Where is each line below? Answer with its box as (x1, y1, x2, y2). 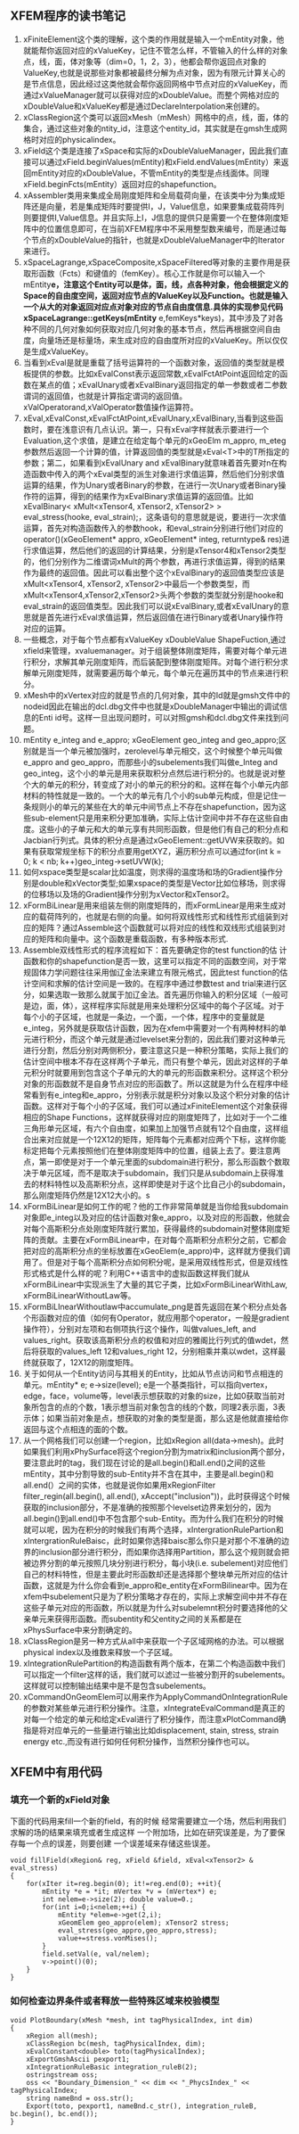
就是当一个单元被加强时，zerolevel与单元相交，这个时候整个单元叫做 (30, 746, 283, 756)
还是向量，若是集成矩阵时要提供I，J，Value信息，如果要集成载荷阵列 (30, 201, 285, 211)
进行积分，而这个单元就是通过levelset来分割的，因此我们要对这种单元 (30, 1034, 286, 1044)
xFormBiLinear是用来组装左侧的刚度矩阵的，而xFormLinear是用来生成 (22, 900, 279, 910)
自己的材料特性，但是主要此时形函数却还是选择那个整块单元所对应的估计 (22, 1569, 288, 1579)
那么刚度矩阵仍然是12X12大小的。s (22, 1190, 150, 1200)
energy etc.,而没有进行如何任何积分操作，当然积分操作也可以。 (22, 1735, 255, 1746)
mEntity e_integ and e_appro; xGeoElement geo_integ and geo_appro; (22, 734, 279, 745)
